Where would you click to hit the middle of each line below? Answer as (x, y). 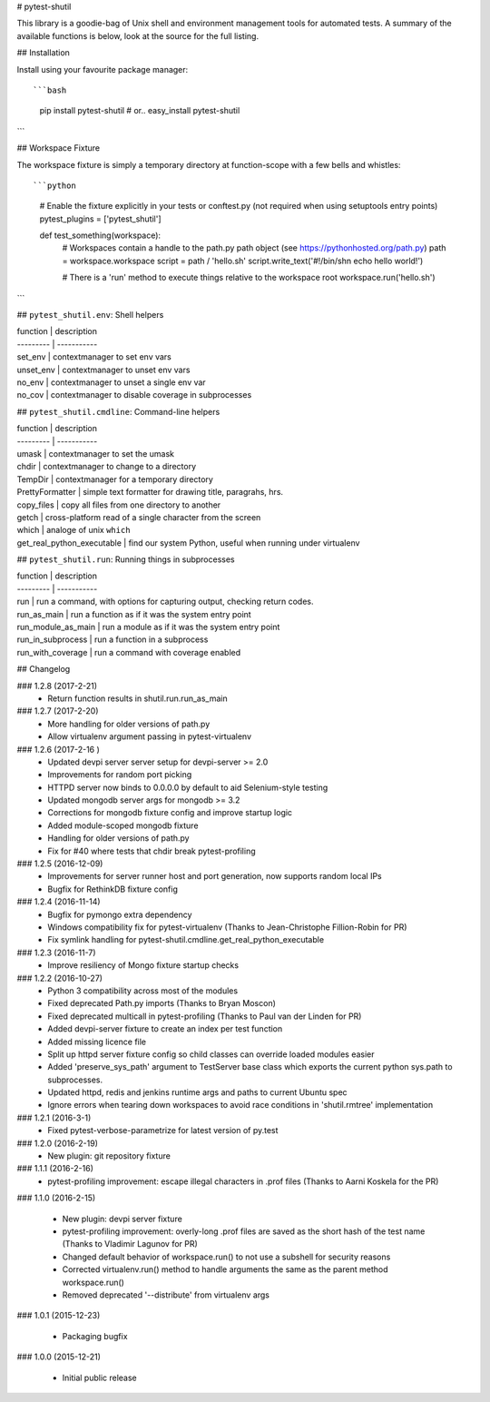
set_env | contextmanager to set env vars (94, 357)
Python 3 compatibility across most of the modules (143, 991)
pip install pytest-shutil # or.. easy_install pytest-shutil (140, 111)
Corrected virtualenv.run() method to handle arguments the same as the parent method (225, 1269)
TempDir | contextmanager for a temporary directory (115, 479)
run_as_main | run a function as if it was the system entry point (134, 614)
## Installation (43, 53)
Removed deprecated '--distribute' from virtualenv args (166, 1295)
